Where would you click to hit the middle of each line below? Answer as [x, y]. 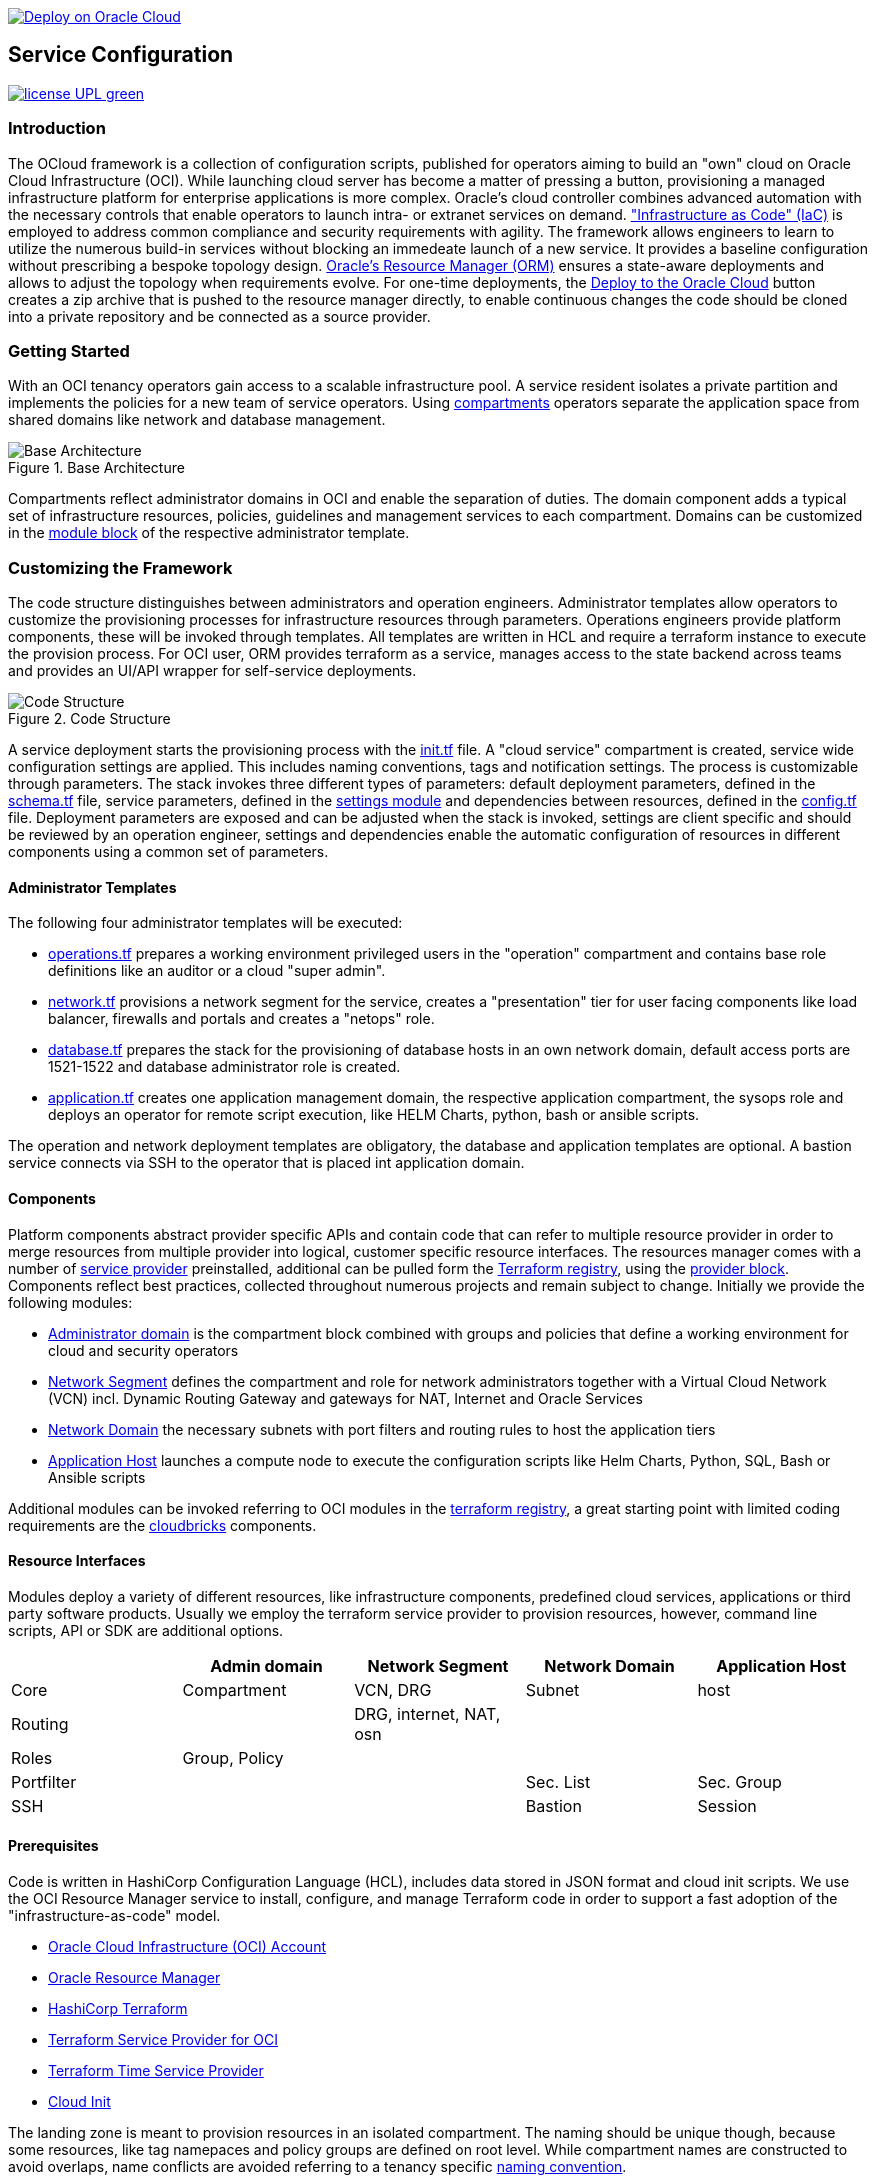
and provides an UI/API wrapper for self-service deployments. [212, 671]
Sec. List [558, 1781]
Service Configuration [121, 55]
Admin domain [266, 1665]
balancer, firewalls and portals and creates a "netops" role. [241, 1019]
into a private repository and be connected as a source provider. [219, 316]
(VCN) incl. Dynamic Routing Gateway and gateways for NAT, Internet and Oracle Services [345, 1398]
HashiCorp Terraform [118, 2008]
